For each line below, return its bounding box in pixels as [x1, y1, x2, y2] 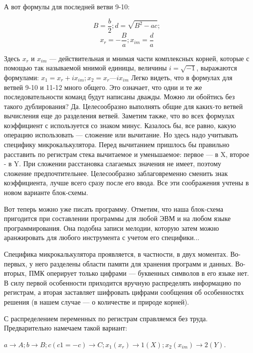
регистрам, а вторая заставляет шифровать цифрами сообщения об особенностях [4, 287, 244, 297]
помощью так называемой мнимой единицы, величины [4, 63, 167, 73]
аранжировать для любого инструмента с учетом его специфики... [4, 232, 200, 243]
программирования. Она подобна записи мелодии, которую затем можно [4, 222, 219, 233]
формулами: [4, 72, 39, 82]
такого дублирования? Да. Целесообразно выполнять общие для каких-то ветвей [4, 101, 243, 111]
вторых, [4, 268, 27, 278]
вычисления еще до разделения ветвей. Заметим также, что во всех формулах [4, 110, 235, 121]
